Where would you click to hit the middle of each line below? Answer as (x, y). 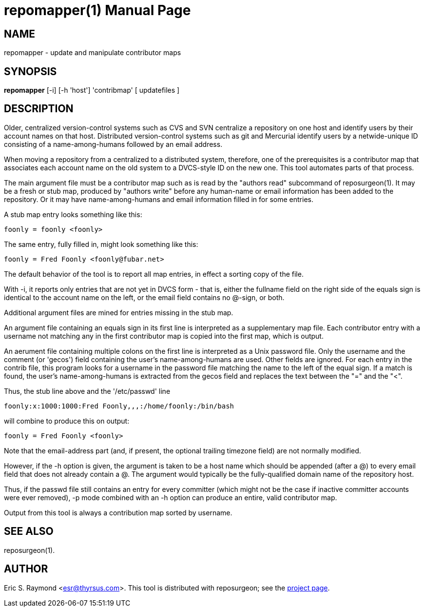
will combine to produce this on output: (67, 421)
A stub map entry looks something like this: (73, 214)
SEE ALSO (29, 531)
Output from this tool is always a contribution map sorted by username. (118, 512)
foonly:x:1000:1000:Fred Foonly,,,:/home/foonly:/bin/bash (119, 406)
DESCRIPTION (39, 109)
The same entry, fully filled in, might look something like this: (101, 244)
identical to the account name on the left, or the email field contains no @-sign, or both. (144, 297)
